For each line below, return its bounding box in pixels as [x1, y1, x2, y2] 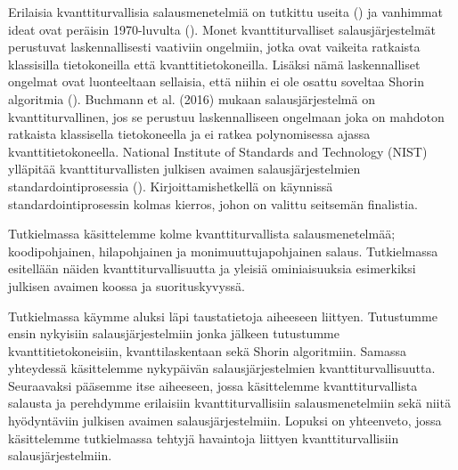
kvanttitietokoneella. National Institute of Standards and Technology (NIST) [8, 142, 428, 160]
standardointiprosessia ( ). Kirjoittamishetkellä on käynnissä [8, 176, 333, 195]
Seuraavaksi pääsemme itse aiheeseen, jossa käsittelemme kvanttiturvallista [8, 376, 418, 394]
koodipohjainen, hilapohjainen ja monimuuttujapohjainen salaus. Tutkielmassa [8, 241, 438, 260]
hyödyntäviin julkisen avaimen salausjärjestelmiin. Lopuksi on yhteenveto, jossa [8, 411, 442, 430]
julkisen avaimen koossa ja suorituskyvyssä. [8, 276, 245, 295]
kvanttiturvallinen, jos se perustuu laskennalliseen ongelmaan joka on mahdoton [8, 107, 445, 126]
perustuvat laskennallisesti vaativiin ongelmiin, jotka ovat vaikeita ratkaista [8, 37, 421, 56]
